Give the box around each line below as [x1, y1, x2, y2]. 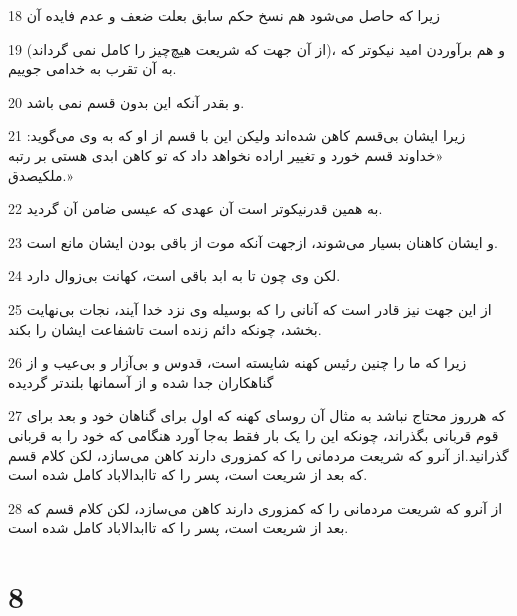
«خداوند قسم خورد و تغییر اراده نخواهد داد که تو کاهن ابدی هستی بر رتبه [8, 144, 444, 165]
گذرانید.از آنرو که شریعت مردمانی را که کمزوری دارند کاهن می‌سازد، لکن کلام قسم [8, 444, 509, 465]
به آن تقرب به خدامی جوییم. [8, 58, 177, 79]
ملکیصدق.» [8, 164, 73, 185]
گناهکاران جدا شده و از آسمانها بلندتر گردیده [8, 371, 274, 392]
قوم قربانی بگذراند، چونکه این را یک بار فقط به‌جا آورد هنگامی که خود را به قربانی [8, 424, 499, 445]
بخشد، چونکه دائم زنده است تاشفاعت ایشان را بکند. [8, 318, 322, 339]
